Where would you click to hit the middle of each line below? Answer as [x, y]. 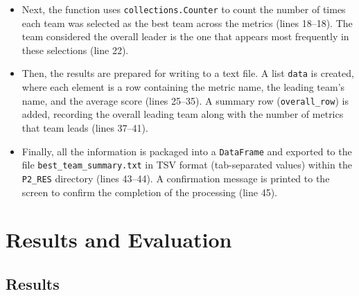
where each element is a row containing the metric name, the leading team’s [183, 87]
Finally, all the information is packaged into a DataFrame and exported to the [187, 151]
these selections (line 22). [75, 50]
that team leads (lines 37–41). [85, 127]
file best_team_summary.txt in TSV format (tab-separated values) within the [187, 165]
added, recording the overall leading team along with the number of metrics [183, 114]
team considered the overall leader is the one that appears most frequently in [185, 36]
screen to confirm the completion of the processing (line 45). [150, 192]
